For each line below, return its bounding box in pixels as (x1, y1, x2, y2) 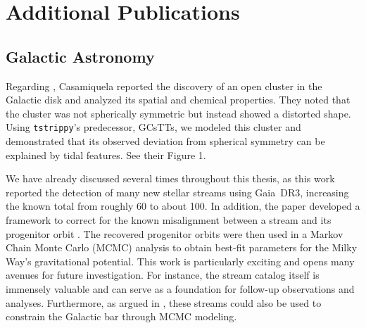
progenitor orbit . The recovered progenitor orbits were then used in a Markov (6, 226, 343, 241)
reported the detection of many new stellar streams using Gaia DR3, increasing (6, 184, 349, 199)
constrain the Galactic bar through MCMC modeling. (6, 309, 237, 324)
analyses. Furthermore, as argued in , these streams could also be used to (6, 295, 322, 310)
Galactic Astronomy (6, 45, 155, 67)
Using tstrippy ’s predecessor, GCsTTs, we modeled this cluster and (6, 120, 301, 134)
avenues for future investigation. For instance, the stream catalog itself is (6, 267, 320, 282)
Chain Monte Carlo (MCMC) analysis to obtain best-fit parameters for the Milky (6, 240, 358, 255)
